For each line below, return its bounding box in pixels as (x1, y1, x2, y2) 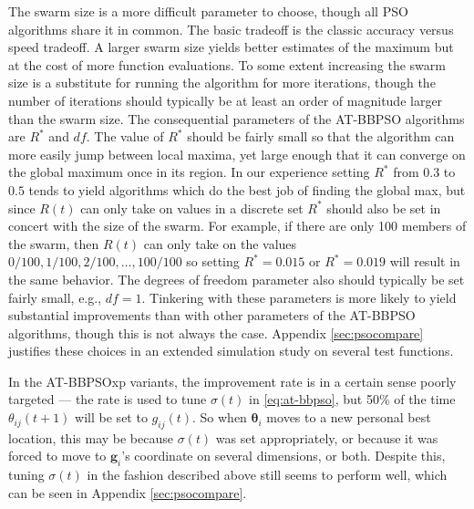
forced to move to (8, 446, 107, 465)
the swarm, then (8, 234, 99, 253)
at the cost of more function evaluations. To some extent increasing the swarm (8, 55, 446, 74)
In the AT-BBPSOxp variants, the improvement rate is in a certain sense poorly (8, 371, 457, 390)
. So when (192, 408, 247, 427)
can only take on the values (143, 234, 297, 253)
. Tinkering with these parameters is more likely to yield (141, 287, 457, 306)
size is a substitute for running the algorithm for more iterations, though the (8, 73, 436, 92)
